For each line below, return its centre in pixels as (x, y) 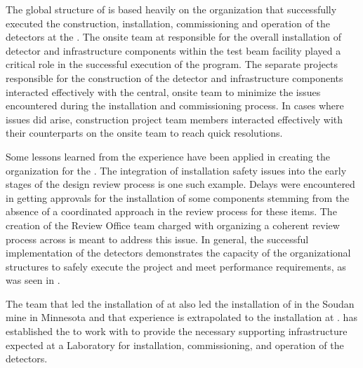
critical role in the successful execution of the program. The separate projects (172, 64)
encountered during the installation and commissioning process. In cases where (175, 105)
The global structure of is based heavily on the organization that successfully (171, 9)
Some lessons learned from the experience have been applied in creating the (168, 156)
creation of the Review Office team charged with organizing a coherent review (173, 225)
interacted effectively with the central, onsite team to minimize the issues (163, 91)
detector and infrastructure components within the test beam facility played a (173, 50)
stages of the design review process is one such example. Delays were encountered (180, 184)
